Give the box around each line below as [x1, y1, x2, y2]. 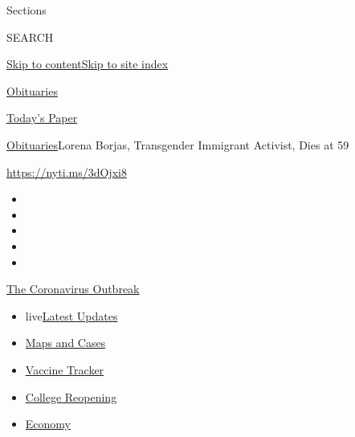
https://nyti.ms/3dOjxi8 [6, 163, 127, 180]
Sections [6, 2, 47, 18]
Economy [25, 415, 71, 432]
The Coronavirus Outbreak [6, 280, 140, 297]
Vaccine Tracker [25, 361, 104, 378]
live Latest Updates [25, 307, 118, 324]
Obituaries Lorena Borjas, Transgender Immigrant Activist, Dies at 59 [6, 136, 349, 153]
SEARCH [6, 28, 54, 45]
